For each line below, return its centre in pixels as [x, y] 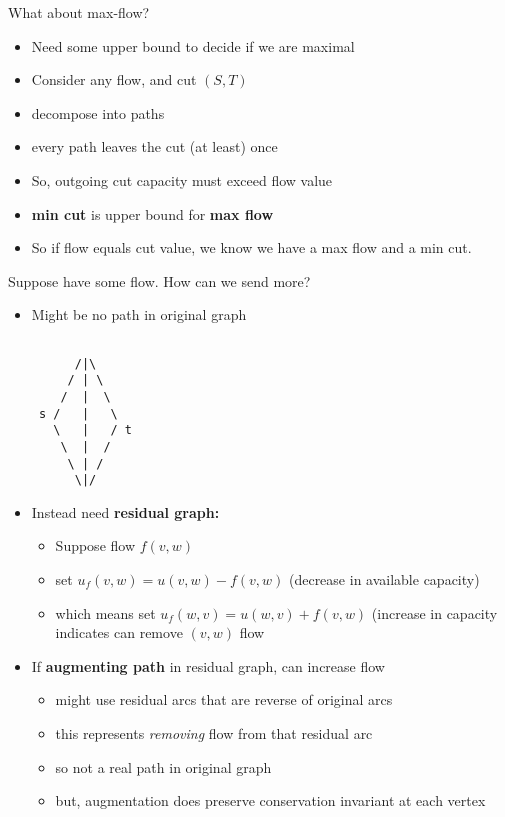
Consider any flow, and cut [114, 79]
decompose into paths [98, 112]
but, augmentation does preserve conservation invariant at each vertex [270, 800]
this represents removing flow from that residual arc [214, 733]
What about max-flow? [79, 12]
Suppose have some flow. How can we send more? [159, 280]
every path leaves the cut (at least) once [154, 146]
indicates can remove [119, 632]
